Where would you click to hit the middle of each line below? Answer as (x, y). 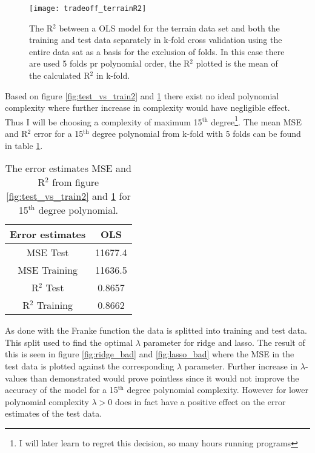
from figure (76, 182)
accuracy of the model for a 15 (61, 390)
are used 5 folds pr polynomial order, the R (110, 63)
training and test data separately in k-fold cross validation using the (156, 40)
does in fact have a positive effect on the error (201, 401)
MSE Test (48, 253)
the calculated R (60, 75)
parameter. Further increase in (241, 366)
